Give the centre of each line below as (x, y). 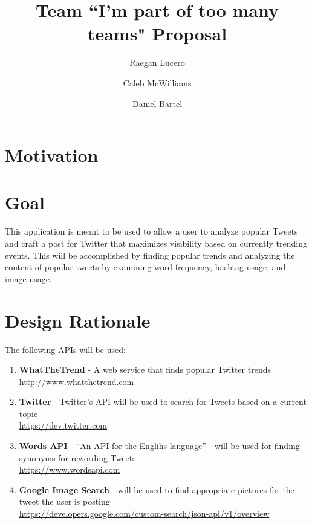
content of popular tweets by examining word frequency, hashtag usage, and (145, 267)
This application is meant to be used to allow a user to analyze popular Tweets (151, 231)
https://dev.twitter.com (63, 425)
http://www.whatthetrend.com (76, 381)
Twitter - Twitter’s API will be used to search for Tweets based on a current (163, 402)
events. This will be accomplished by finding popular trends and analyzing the (150, 255)
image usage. (28, 278)
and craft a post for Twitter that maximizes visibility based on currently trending (156, 243)
